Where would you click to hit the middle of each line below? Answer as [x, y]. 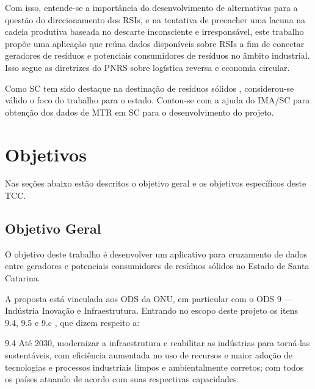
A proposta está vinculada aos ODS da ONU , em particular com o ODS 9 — [149, 298]
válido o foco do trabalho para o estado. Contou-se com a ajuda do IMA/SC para [157, 100]
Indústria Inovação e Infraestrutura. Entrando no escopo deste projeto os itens [152, 310]
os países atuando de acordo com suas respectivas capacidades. [122, 379]
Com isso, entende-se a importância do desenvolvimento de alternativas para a [151, 7]
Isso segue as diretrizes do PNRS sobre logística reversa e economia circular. [147, 67]
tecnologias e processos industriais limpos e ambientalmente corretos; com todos [154, 367]
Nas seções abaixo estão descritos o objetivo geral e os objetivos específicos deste [156, 183]
